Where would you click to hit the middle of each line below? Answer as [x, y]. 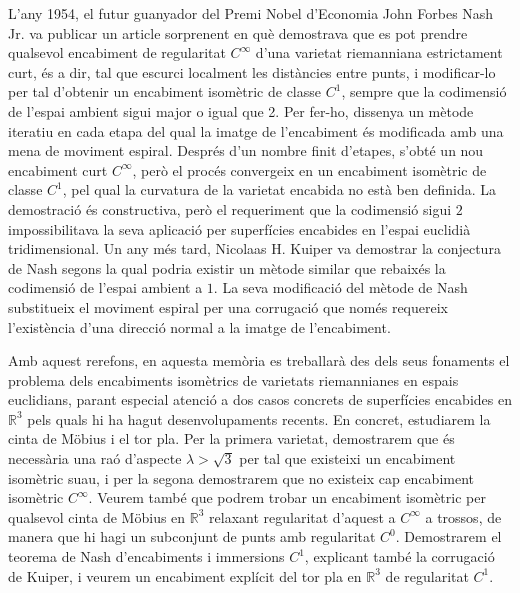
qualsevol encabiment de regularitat [117, 52]
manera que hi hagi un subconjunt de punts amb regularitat [192, 536]
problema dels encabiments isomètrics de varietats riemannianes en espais [233, 379]
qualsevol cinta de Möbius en [97, 516]
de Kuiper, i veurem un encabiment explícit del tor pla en [185, 575]
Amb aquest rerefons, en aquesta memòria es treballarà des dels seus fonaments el [259, 360]
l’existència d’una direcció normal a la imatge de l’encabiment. [199, 326]
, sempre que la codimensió [424, 91]
